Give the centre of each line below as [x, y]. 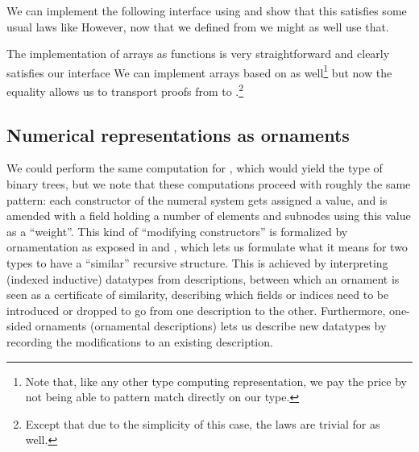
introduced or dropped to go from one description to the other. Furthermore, [196, 310]
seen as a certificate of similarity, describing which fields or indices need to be [198, 294]
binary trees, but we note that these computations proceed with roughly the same [209, 184]
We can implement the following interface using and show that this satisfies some [207, 10]
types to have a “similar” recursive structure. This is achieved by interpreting [197, 263]
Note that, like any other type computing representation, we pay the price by [216, 381]
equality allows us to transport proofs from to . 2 [125, 90]
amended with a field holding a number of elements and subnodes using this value [209, 216]
